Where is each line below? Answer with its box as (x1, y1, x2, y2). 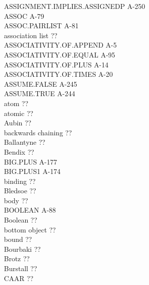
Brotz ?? (4, 253, 30, 264)
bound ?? (4, 234, 32, 244)
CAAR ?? (4, 273, 34, 283)
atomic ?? (4, 108, 34, 118)
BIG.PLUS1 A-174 (4, 166, 61, 176)
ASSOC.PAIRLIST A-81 (4, 20, 79, 31)
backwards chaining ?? (4, 127, 72, 137)
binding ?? (4, 175, 36, 186)
